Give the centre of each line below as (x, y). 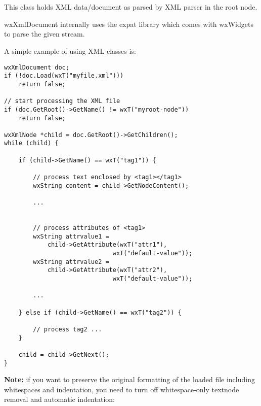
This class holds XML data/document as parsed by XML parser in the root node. (131, 7)
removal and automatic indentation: (60, 399)
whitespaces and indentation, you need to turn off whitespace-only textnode (122, 389)
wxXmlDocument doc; (37, 67)
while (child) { (31, 143)
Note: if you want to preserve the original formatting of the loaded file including (129, 379)
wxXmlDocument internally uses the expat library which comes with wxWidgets (129, 24)
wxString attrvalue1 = (71, 236)
